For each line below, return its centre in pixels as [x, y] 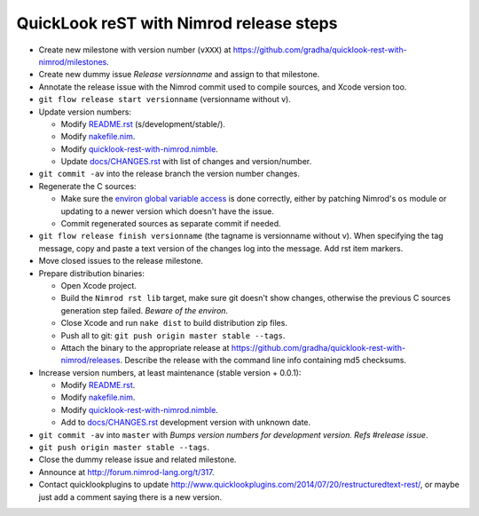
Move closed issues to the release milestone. [121, 261]
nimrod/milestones [73, 61]
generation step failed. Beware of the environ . [145, 310]
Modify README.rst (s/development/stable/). [143, 123]
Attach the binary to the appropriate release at [145, 347]
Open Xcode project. [99, 285]
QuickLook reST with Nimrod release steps [177, 23]
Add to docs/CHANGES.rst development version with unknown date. [186, 423]
